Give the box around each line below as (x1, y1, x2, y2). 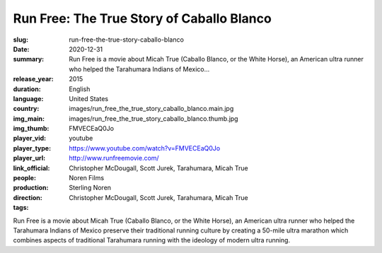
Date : (13, 45, 30, 53)
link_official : (13, 163, 50, 172)
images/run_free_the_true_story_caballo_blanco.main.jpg (69, 105, 234, 113)
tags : (13, 204, 29, 212)
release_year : (13, 75, 54, 83)
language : (13, 94, 44, 102)
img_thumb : (13, 124, 50, 133)
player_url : (13, 154, 46, 163)
